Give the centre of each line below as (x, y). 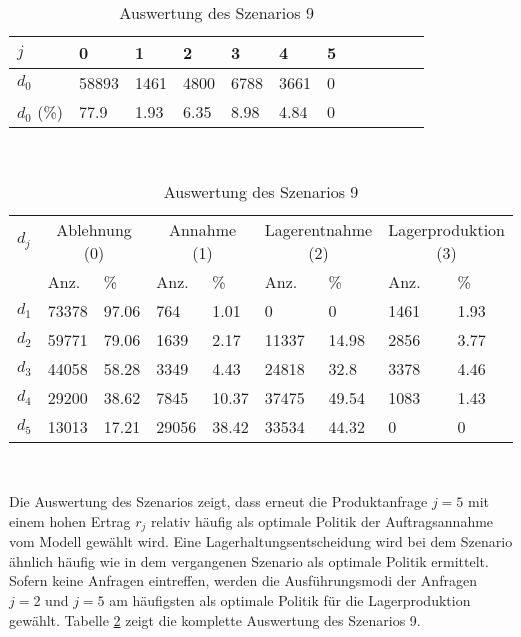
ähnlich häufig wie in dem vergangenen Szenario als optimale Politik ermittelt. (249, 560)
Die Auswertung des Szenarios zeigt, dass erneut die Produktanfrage (218, 501)
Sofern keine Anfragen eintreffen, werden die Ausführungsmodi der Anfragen (243, 580)
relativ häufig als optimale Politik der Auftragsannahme (322, 520)
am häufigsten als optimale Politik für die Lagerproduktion (290, 600)
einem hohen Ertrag (70, 520)
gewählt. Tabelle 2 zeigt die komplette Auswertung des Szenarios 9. (215, 619)
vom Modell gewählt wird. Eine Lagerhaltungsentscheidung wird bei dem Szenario (261, 541)
